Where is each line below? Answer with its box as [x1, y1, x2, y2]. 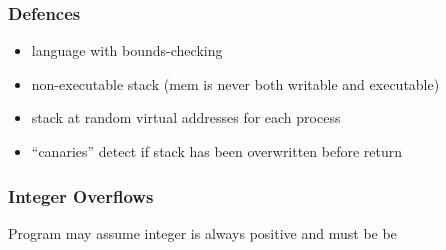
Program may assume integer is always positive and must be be [8, 222, 397, 243]
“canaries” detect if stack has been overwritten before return [31, 141, 403, 161]
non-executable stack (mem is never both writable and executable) [31, 73, 440, 94]
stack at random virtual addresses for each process [31, 107, 341, 128]
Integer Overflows [8, 183, 154, 208]
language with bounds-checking [31, 40, 223, 61]
